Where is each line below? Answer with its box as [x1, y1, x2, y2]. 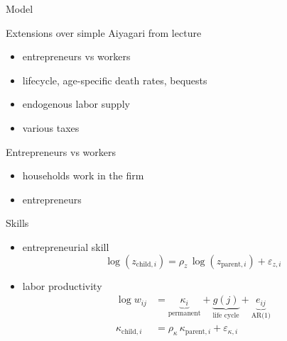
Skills [6, 216, 29, 230]
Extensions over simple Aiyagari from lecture [6, 25, 202, 40]
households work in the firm [22, 168, 144, 183]
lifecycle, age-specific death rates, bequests [22, 72, 207, 87]
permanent [168, 310, 201, 318]
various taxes [22, 120, 80, 135]
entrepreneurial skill [22, 239, 109, 254]
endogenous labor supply [22, 96, 130, 111]
